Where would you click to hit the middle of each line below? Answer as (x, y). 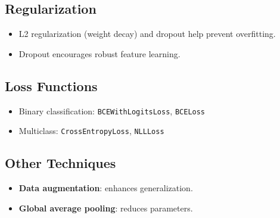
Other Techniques (60, 163)
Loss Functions (51, 85)
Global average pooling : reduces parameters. (106, 208)
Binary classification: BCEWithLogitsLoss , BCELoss (112, 110)
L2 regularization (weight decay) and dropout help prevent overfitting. (147, 34)
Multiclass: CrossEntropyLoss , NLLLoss (91, 131)
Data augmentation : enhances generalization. (106, 188)
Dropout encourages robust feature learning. (99, 53)
